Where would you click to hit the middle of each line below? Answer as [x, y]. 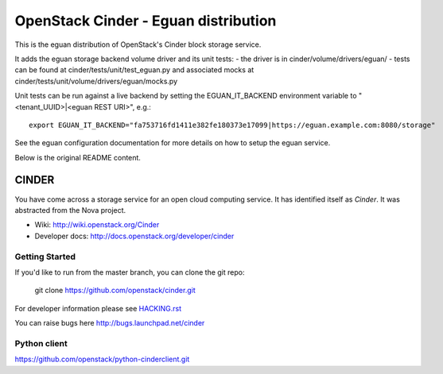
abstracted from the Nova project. [70, 210]
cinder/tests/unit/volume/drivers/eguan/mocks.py [96, 81]
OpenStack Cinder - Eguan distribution [146, 21]
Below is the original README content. [78, 157]
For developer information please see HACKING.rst [98, 308]
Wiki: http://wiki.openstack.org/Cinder [97, 225]
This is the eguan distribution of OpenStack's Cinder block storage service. [138, 44]
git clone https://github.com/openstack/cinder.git [115, 291]
